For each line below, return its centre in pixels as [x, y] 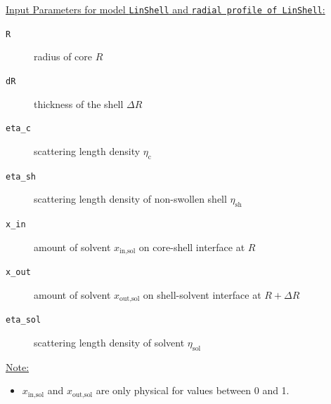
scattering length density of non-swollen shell [130, 199]
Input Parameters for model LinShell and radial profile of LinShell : [165, 9]
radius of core [63, 56]
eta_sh [21, 176]
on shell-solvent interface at [202, 294]
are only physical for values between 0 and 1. [193, 390]
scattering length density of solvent [109, 342]
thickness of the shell [79, 103]
